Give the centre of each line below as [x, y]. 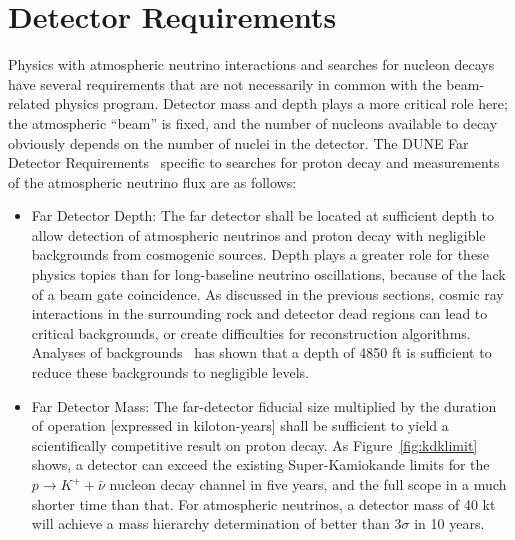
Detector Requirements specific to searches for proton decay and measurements [254, 162]
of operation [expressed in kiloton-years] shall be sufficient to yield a [240, 425]
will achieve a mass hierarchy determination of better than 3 [216, 523]
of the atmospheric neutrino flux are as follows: [152, 181]
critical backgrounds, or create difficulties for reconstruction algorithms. [251, 332]
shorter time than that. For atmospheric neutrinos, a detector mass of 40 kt [263, 503]
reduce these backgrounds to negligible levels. [170, 372]
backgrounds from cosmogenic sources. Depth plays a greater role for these [260, 254]
